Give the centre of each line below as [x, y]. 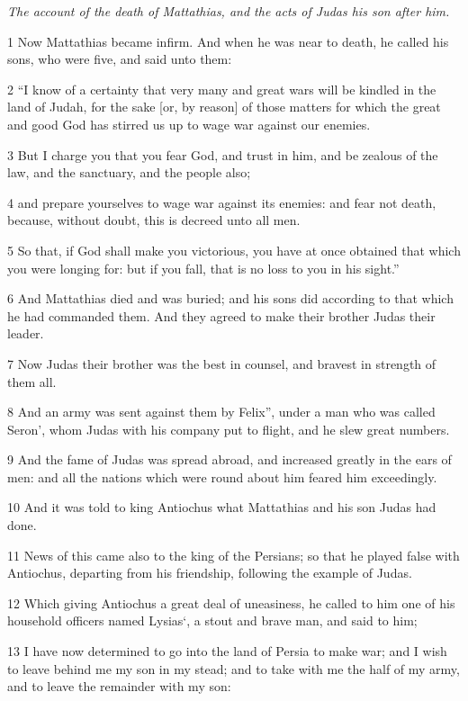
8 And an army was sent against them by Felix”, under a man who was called [221, 412]
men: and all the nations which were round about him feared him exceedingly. [222, 476]
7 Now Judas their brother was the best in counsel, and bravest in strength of [222, 363]
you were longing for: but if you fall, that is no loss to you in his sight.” [203, 268]
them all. [32, 381]
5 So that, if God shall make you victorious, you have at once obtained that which [234, 250]
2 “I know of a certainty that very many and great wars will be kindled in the [222, 89]
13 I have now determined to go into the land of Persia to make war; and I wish [227, 651]
